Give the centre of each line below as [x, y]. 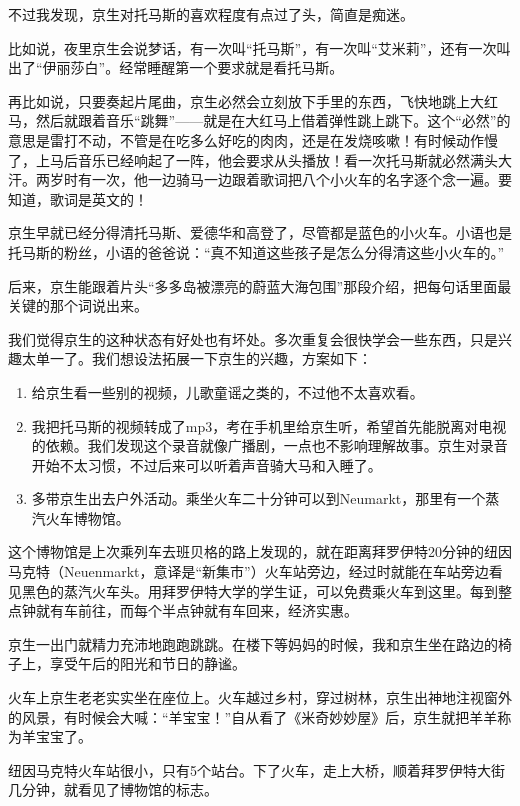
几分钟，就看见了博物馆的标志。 [113, 789]
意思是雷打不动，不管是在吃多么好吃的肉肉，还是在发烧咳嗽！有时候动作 [246, 139]
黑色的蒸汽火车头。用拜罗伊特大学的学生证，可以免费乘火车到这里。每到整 [266, 590]
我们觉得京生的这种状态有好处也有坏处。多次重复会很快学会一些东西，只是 [253, 338]
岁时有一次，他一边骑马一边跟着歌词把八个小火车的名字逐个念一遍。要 [280, 179]
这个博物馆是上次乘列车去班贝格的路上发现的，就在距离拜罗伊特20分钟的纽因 [260, 551]
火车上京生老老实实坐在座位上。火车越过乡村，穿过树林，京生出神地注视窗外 [260, 697]
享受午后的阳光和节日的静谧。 [147, 663]
